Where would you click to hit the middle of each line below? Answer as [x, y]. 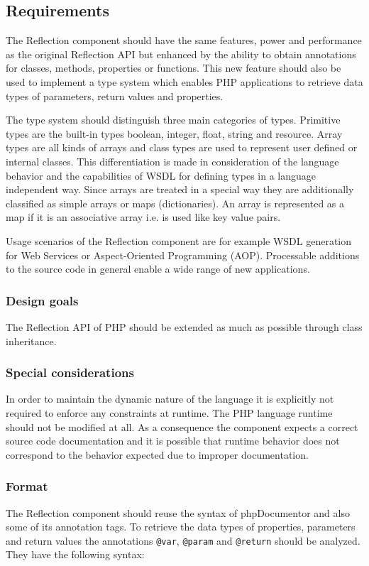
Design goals [42, 300]
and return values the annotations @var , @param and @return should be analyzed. [183, 540]
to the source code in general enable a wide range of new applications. [158, 269]
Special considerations [70, 372]
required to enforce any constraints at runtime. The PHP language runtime [169, 412]
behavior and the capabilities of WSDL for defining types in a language [161, 175]
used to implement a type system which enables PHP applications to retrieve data [184, 81]
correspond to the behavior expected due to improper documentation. [157, 454]
